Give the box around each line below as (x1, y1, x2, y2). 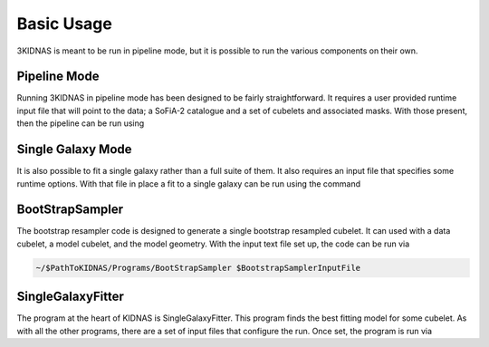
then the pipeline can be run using (16, 118, 145, 129)
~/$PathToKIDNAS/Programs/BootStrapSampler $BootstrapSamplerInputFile (35, 263, 361, 273)
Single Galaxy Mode (16, 141, 132, 158)
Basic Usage (16, 14, 112, 34)
